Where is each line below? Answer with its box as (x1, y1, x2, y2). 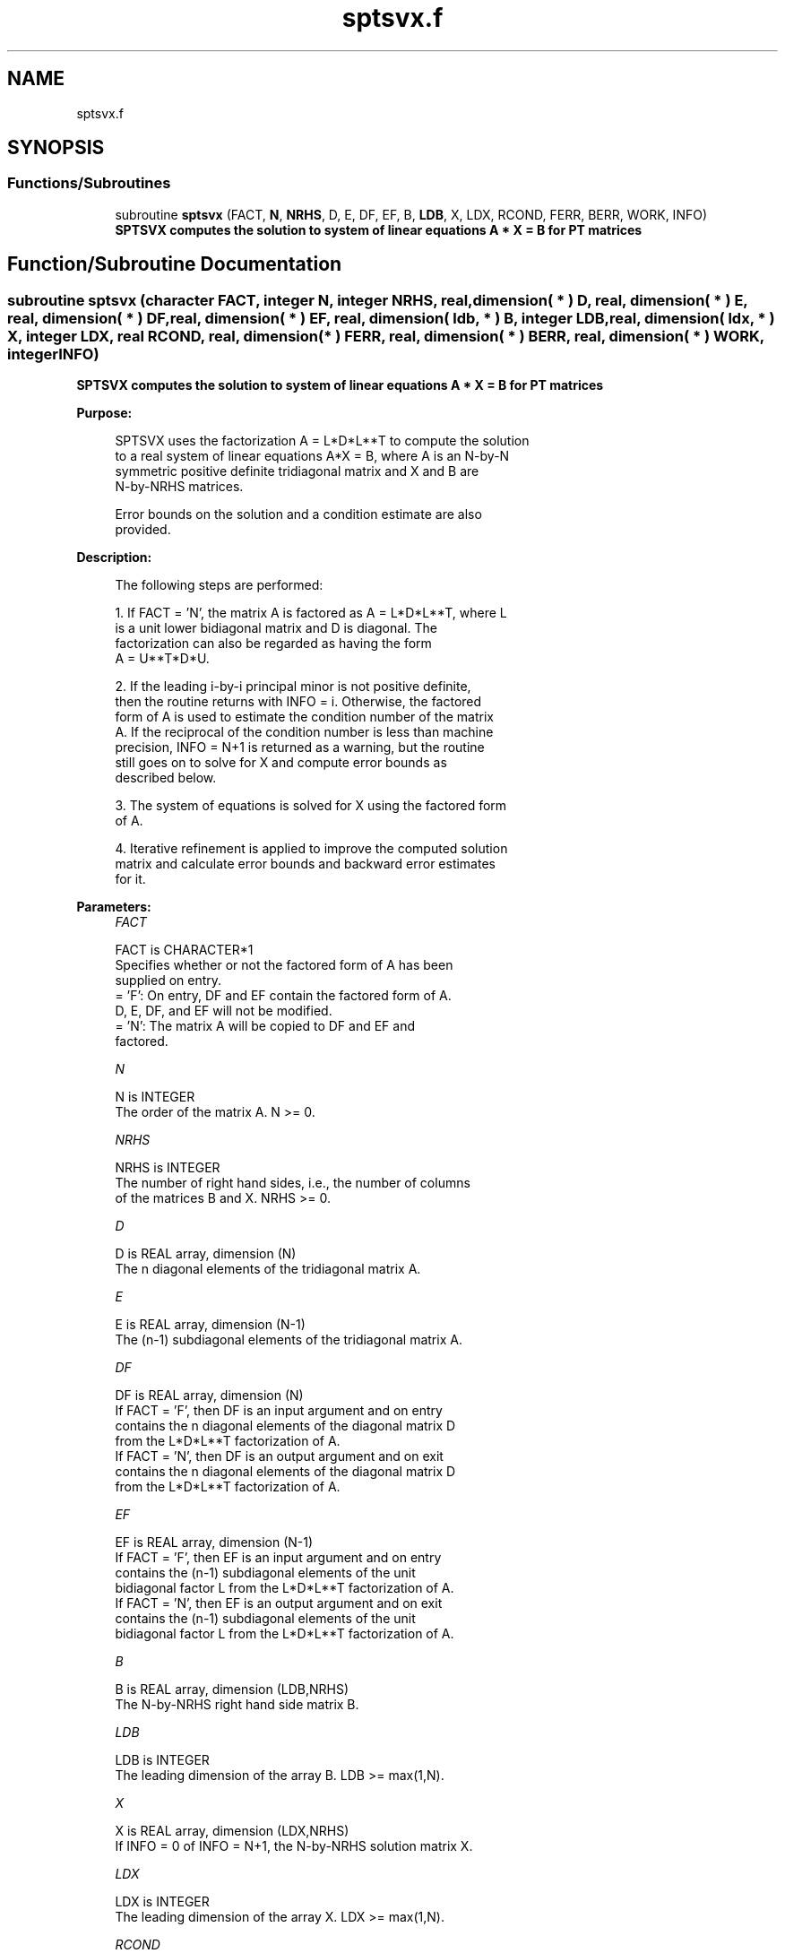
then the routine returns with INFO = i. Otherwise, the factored (115, 694, 482, 710)
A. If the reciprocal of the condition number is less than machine (115, 724, 494, 740)
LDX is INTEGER (115, 1894, 210, 1910)
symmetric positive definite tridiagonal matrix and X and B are (115, 463, 479, 480)
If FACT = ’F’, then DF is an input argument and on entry (115, 1403, 443, 1419)
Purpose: (76, 405, 133, 421)
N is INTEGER (115, 1089, 195, 1105)
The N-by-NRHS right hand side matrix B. (115, 1697, 359, 1713)
